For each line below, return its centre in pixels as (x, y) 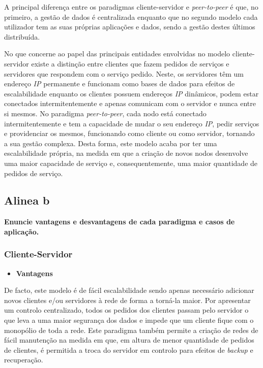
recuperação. (24, 360)
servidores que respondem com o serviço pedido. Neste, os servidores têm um (124, 73)
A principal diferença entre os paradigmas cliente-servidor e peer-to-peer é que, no (131, 7)
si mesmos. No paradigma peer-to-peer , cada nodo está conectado (105, 113)
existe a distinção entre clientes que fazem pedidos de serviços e (130, 63)
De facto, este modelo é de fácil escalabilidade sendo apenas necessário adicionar (129, 290)
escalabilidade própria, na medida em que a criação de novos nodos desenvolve (126, 153)
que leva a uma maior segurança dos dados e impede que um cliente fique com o (129, 320)
